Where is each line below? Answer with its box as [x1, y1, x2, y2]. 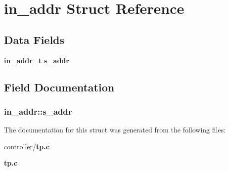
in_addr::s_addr [4, 105, 72, 117]
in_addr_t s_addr [4, 55, 69, 65]
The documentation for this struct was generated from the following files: [4, 125, 226, 135]
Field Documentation [4, 79, 115, 94]
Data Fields [4, 32, 65, 47]
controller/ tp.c [4, 141, 49, 151]
